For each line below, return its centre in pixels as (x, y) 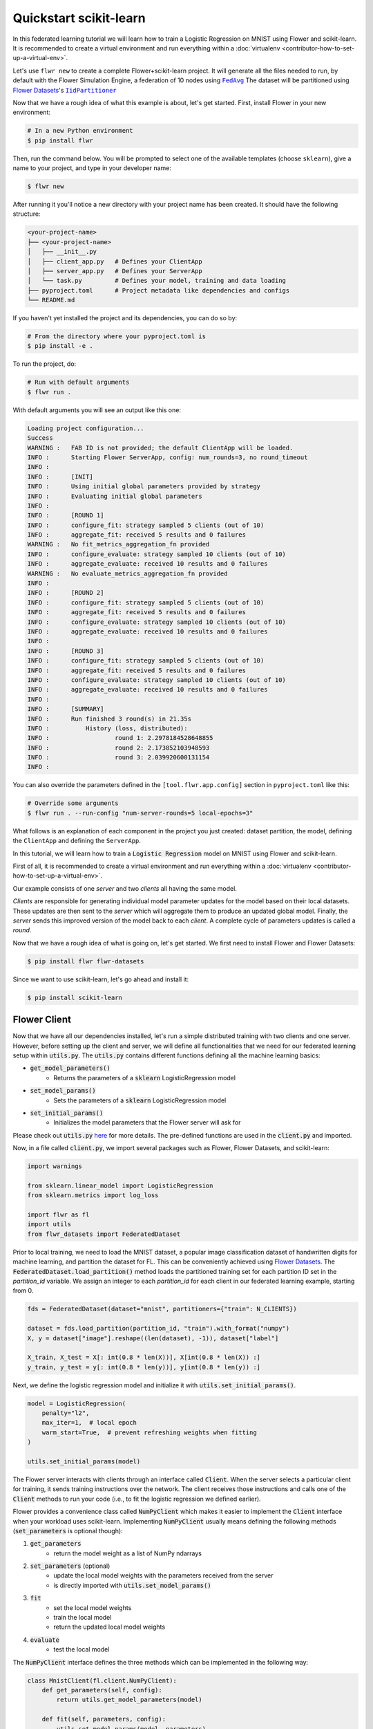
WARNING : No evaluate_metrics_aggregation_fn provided (127, 573)
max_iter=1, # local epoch (89, 1423)
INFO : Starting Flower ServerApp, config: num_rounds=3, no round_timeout (168, 457)
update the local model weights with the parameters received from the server (163, 1575)
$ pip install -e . (60, 346)
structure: (27, 214)
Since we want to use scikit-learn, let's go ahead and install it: (101, 979)
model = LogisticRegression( (77, 1403)
